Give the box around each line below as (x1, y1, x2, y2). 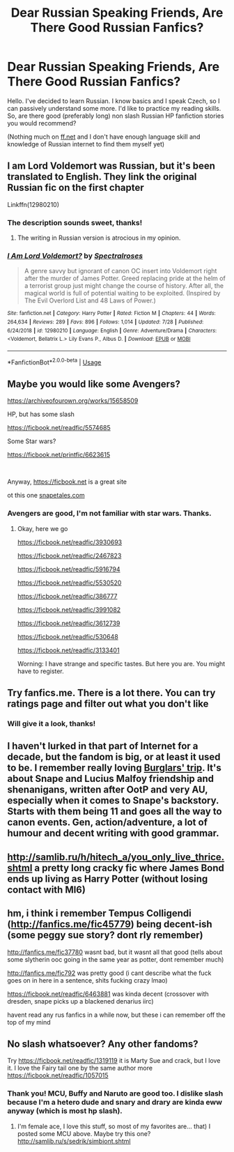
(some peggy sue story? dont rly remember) (7, 929, 203, 942)
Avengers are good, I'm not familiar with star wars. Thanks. (7, 509, 212, 519)
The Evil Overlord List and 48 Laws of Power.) (24, 296, 156, 305)
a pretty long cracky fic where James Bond (34, 862, 225, 874)
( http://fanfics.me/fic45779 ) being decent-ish (7, 919, 212, 930)
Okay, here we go (17, 524, 68, 532)
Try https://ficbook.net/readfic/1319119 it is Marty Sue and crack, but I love (7, 1057, 221, 1065)
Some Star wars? (7, 437, 56, 445)
